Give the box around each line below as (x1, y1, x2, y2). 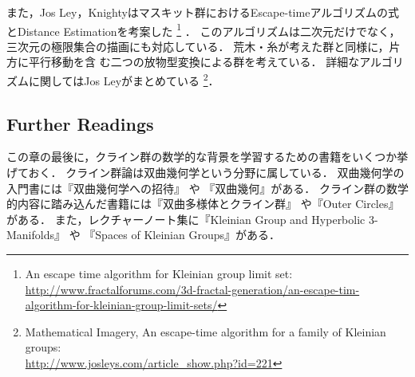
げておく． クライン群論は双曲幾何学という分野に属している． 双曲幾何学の (6, 164, 405, 181)
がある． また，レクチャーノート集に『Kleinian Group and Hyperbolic (6, 210, 366, 227)
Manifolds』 (6, 226, 65, 243)
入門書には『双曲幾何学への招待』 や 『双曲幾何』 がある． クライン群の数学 (6, 179, 409, 196)
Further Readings (6, 111, 154, 135)
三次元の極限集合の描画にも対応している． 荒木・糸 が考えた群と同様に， (6, 37, 389, 54)
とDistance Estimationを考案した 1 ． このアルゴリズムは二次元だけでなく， (6, 20, 401, 39)
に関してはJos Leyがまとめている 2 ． (28, 70, 219, 88)
